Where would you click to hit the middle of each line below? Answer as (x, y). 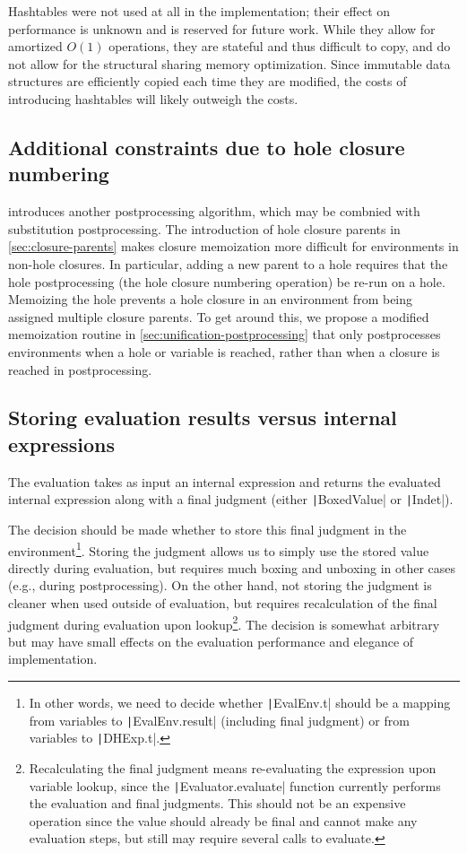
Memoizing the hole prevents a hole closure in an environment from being (211, 299)
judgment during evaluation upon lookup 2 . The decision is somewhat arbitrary (224, 622)
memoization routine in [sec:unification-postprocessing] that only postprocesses (225, 334)
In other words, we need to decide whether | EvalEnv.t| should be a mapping (240, 702)
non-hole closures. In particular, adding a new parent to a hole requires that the (228, 263)
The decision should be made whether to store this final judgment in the (208, 529)
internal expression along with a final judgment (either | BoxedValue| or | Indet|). (231, 499)
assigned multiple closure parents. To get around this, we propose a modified (219, 316)
